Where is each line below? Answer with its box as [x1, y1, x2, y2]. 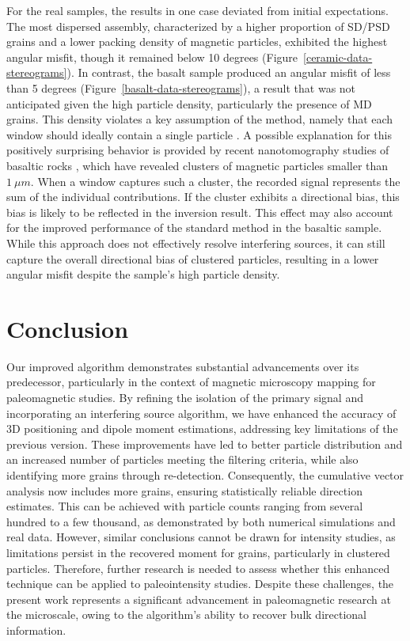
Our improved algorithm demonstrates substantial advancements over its [6, 358, 359, 374]
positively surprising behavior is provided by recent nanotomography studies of [6, 142, 389, 158]
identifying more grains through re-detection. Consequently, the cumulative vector [6, 466, 404, 483]
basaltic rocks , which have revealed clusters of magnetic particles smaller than [6, 157, 389, 173]
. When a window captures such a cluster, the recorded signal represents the [30, 173, 401, 189]
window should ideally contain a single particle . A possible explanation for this [6, 126, 393, 142]
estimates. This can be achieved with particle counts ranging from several [6, 498, 363, 514]
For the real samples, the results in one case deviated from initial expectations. [6, 2, 389, 18]
